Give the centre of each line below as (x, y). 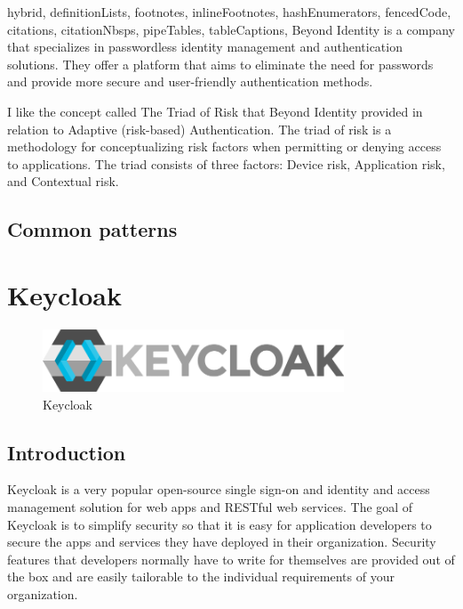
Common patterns (92, 229)
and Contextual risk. (63, 181)
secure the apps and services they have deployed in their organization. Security (222, 542)
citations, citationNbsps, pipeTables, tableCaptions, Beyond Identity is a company (231, 29)
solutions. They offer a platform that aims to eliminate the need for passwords (220, 64)
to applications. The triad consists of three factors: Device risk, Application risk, (226, 163)
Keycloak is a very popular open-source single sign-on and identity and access (219, 489)
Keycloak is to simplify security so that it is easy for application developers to (220, 524)
